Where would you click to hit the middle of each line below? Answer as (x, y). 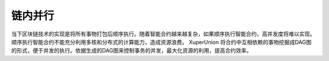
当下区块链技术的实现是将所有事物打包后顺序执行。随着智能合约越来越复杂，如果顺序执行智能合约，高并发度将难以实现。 (163, 34)
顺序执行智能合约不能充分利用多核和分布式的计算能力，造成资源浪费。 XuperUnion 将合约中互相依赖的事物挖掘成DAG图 (161, 42)
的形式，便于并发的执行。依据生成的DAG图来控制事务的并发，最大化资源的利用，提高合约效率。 (132, 51)
